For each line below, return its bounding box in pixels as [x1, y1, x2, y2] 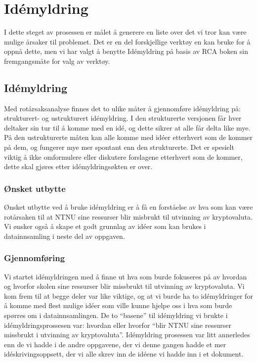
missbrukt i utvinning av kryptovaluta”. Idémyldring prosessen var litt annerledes [4, 329, 250, 340]
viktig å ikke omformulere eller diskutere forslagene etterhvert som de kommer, [4, 151, 243, 162]
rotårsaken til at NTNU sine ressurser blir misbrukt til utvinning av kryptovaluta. [4, 211, 253, 222]
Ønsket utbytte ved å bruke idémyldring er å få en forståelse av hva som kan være [4, 202, 253, 212]
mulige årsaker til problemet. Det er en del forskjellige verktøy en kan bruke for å [4, 36, 251, 46]
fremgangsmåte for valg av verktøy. [4, 55, 110, 66]
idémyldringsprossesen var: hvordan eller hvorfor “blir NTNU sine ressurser [4, 319, 231, 330]
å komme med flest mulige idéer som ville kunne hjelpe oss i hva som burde [4, 300, 232, 311]
